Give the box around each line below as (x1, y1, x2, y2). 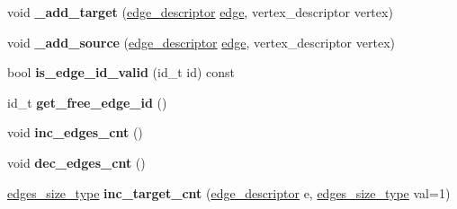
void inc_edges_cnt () (7, 123, 143, 142)
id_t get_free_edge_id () (7, 92, 167, 111)
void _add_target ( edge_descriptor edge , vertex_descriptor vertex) (7, 3, 393, 21)
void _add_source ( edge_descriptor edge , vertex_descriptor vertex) (7, 32, 395, 51)
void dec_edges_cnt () (7, 152, 146, 171)
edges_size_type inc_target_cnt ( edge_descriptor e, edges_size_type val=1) (7, 183, 451, 202)
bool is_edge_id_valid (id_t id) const (7, 63, 236, 82)
